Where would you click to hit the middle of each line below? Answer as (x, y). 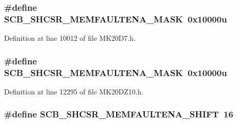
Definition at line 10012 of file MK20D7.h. (70, 38)
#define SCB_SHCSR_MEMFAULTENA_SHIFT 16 (119, 114)
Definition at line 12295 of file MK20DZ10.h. (74, 91)
